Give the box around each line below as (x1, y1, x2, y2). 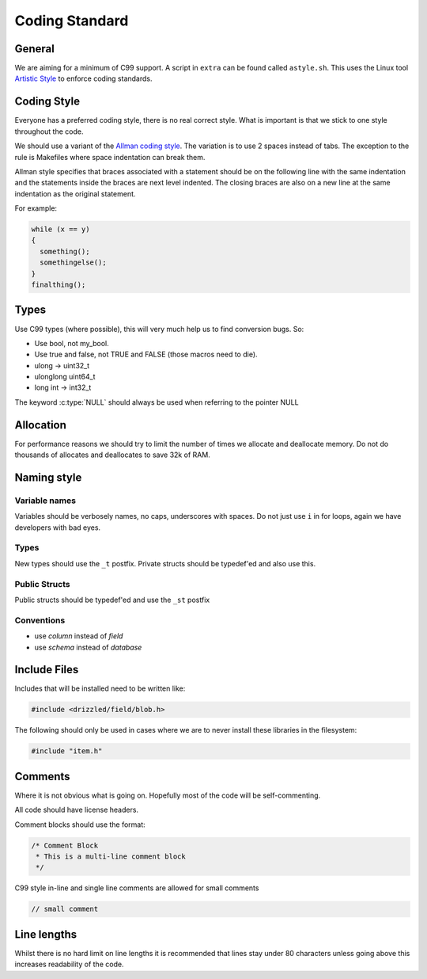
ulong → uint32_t (34, 360, 90, 370)
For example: (14, 204, 58, 213)
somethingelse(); (40, 258, 107, 267)
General (14, 42, 55, 55)
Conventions (14, 615, 66, 626)
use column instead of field (34, 631, 123, 641)
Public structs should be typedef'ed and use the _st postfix (14, 595, 210, 604)
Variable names (14, 495, 77, 506)
